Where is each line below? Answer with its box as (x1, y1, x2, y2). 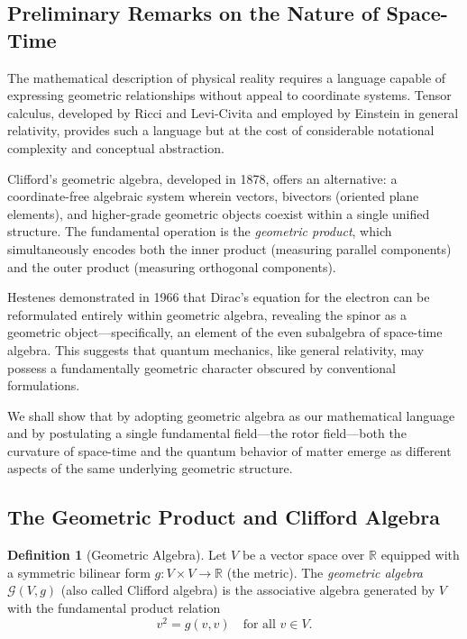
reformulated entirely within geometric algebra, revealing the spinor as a (7, 305, 407, 324)
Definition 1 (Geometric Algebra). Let (7, 545, 227, 564)
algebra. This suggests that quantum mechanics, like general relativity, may (7, 340, 425, 359)
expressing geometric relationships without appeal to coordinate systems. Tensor (7, 86, 452, 105)
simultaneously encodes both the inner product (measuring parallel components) (7, 239, 452, 258)
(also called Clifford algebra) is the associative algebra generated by (60, 580, 435, 599)
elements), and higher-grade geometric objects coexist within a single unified (7, 204, 430, 223)
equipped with (380, 545, 460, 564)
